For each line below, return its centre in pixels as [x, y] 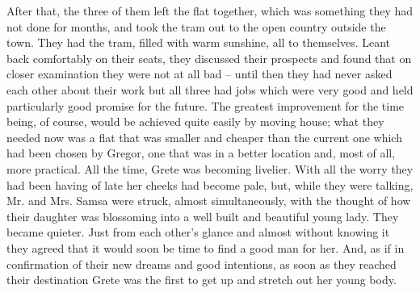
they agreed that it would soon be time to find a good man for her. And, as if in [206, 247]
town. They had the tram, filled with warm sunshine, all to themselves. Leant [199, 42]
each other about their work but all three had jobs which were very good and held [210, 89]
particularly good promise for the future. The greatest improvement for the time [206, 105]
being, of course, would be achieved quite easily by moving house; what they [195, 121]
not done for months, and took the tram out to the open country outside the [196, 26]
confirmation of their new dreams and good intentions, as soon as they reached [202, 264]
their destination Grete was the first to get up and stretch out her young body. [202, 280]
